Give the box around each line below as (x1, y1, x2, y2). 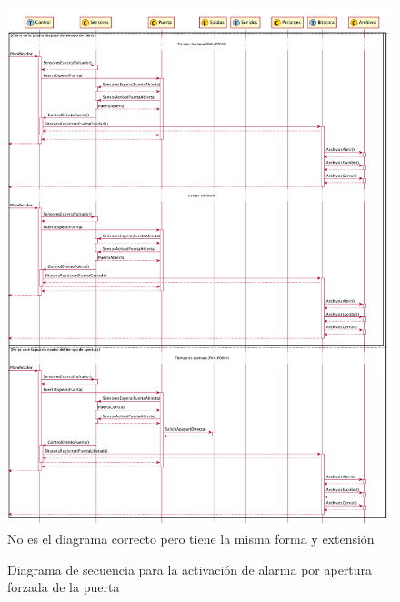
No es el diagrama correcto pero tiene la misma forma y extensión (7, 529, 375, 548)
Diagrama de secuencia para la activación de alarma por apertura (7, 559, 373, 578)
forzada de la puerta (7, 577, 120, 597)
